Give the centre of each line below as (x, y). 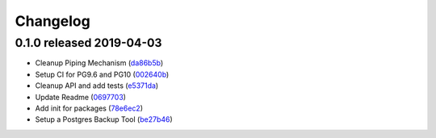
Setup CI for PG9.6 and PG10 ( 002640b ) (102, 74)
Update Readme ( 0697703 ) (81, 97)
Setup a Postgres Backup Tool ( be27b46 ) (104, 119)
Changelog (52, 21)
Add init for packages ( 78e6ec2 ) (89, 108)
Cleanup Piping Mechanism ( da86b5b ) (99, 63)
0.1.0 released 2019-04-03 (88, 43)
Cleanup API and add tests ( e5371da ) (97, 86)
